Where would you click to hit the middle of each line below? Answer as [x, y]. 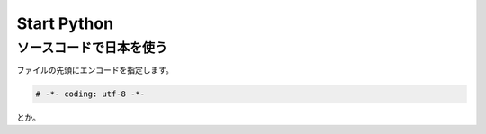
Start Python [65, 23]
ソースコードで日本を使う [92, 48]
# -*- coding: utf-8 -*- [90, 94]
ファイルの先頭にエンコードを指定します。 [95, 70]
